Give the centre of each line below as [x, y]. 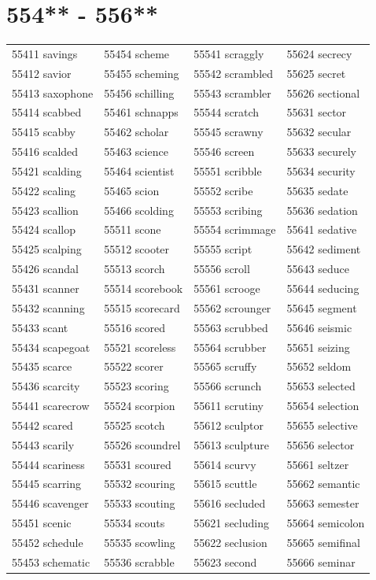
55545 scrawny [229, 132]
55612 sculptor [229, 425]
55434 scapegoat [51, 347]
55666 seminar [321, 562]
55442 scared [42, 425]
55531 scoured [138, 464]
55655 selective [322, 425]
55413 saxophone [53, 92]
